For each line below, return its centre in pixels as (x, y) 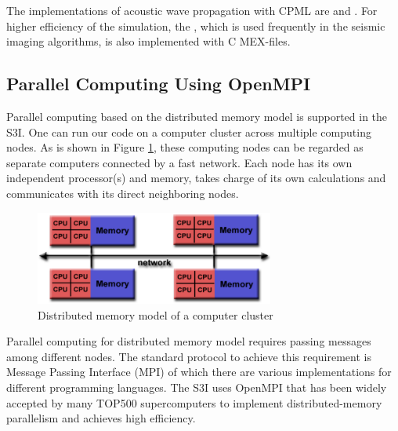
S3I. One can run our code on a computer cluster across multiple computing (189, 131)
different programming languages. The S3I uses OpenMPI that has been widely (197, 387)
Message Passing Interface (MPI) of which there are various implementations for (199, 372)
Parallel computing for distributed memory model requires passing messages (189, 341)
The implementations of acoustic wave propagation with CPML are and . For (192, 10)
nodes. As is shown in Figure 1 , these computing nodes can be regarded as (185, 147)
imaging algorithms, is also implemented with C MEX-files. (148, 41)
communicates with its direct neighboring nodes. (123, 193)
